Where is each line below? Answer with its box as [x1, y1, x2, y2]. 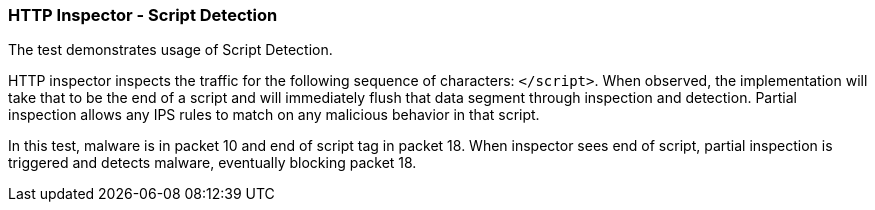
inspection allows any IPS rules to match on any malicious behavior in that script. [8, 106, 540, 124]
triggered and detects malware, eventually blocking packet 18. [8, 154, 417, 172]
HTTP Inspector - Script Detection [8, 5, 278, 25]
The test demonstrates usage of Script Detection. [8, 41, 333, 59]
